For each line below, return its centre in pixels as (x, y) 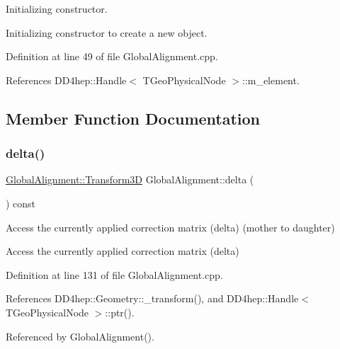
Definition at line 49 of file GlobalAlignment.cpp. (112, 56)
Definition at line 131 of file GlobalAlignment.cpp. (114, 274)
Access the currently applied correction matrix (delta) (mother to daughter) (170, 227)
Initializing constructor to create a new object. (107, 32)
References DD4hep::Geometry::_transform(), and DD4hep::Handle (152, 298)
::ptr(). (120, 312)
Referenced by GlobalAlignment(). (80, 336)
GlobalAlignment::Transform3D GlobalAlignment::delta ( (130, 179)
